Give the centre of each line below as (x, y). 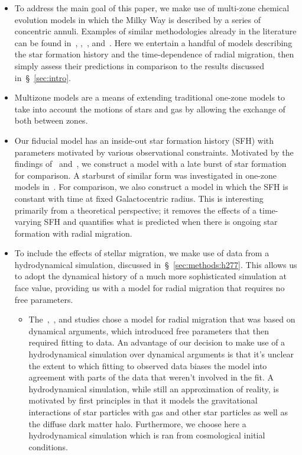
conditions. (48, 446)
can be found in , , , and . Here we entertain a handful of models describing (153, 42)
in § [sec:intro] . (43, 77)
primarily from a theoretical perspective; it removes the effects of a (135, 210)
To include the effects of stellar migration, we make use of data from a (142, 253)
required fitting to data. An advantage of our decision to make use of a (157, 342)
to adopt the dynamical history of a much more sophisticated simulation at (150, 276)
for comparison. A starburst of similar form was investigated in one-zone (146, 175)
